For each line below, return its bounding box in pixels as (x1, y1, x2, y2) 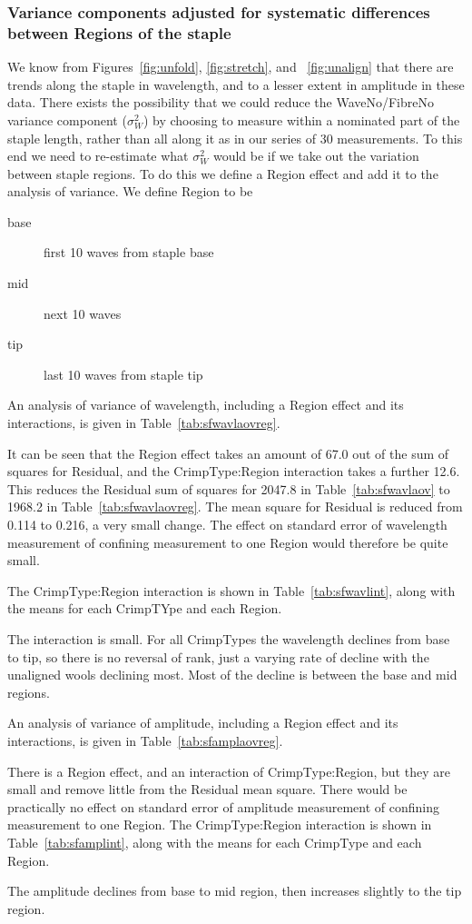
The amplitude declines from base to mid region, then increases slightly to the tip (7, 881, 462, 900)
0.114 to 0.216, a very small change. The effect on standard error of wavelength (7, 515, 447, 534)
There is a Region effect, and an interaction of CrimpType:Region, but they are (7, 761, 450, 780)
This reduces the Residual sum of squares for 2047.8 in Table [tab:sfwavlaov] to (7, 479, 450, 498)
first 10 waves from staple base (44, 243, 214, 262)
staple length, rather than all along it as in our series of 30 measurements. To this (7, 128, 463, 147)
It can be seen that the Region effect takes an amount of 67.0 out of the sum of (7, 443, 449, 462)
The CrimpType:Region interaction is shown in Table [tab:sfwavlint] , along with (7, 581, 456, 600)
